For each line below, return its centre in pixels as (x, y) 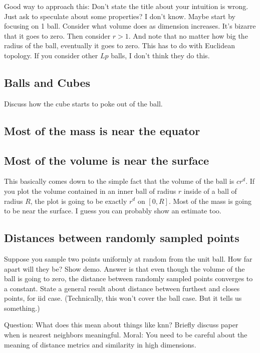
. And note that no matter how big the (188, 35)
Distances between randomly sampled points (122, 238)
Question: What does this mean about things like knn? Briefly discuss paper (121, 325)
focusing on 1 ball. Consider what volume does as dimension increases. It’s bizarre (130, 26)
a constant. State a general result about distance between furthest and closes (122, 288)
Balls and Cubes (47, 82)
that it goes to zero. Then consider (57, 35)
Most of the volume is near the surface (107, 160)
